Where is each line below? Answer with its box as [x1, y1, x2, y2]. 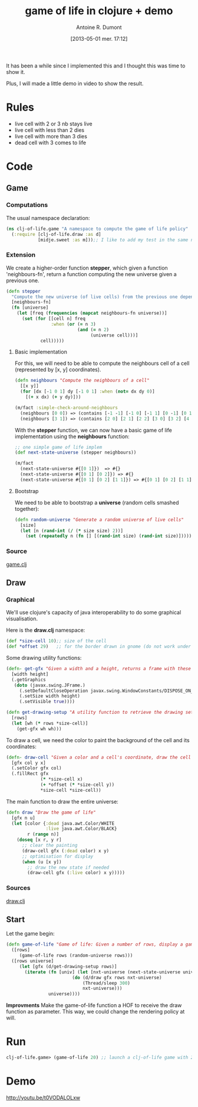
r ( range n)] [27, 831, 60, 837]
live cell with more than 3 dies [14, 132, 87, 140]
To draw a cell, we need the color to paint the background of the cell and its [6, 736, 190, 743]
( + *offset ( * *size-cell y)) [40, 782, 115, 788]
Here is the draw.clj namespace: [6, 627, 85, 634]
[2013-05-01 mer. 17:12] [70, 35, 128, 42]
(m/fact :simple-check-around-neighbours [14, 404, 118, 410]
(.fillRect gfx [11, 771, 49, 777]
